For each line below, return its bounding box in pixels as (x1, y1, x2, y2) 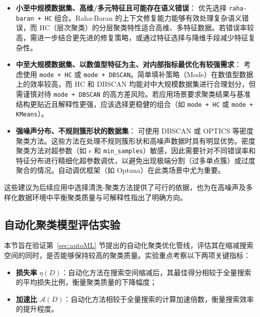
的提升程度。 (16, 303, 58, 314)
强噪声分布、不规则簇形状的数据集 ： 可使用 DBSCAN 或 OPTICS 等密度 (16, 125, 254, 136)
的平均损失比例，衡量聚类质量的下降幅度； (16, 277, 157, 287)
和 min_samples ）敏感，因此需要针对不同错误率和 (94, 145, 256, 156)
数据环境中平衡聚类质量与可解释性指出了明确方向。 (18, 192, 187, 202)
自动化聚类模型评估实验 (4, 216, 120, 232)
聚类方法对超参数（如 (16, 145, 86, 156)
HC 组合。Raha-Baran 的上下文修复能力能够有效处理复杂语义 (45, 12, 242, 23)
